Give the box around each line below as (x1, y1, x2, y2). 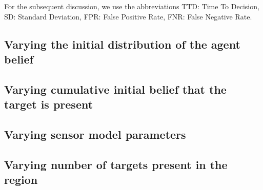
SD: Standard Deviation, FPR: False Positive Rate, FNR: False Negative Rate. (4, 11, 252, 22)
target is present (4, 96, 93, 112)
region (4, 172, 38, 187)
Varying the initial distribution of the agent (4, 36, 240, 52)
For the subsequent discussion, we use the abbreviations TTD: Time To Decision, (4, 1, 259, 11)
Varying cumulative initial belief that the (4, 81, 227, 97)
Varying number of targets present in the (4, 156, 228, 172)
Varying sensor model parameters (4, 126, 186, 142)
